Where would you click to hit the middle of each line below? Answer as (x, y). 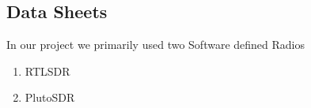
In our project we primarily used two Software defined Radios (155, 45)
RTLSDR (47, 71)
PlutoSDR (50, 97)
